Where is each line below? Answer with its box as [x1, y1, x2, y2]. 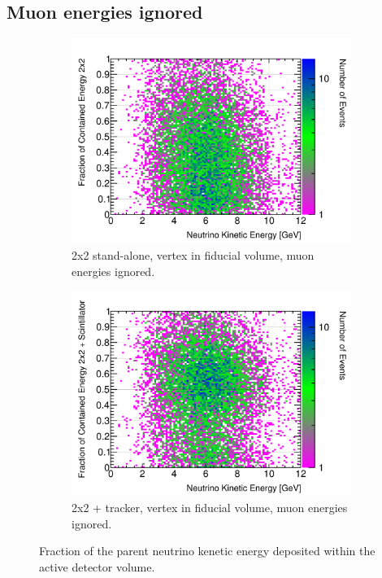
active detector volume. [39, 558, 155, 575]
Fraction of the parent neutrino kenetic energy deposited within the [39, 542, 375, 559]
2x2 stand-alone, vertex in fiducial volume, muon [72, 247, 315, 264]
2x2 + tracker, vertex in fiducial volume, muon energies [72, 499, 348, 516]
